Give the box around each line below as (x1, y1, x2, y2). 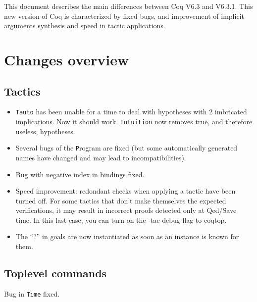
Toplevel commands (4, 265, 107, 281)
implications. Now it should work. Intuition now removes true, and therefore (15, 116, 253, 127)
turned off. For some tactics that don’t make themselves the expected (15, 195, 226, 205)
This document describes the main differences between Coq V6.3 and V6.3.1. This (4, 1, 253, 11)
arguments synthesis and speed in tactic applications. (4, 20, 165, 31)
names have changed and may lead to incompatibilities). (15, 152, 186, 162)
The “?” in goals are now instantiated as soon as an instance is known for (15, 231, 239, 242)
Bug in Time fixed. (4, 288, 60, 299)
